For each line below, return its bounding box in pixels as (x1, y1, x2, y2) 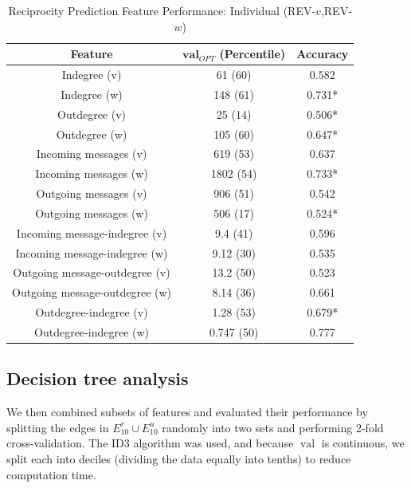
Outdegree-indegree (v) (35, 304, 148, 321)
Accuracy (296, 45, 349, 62)
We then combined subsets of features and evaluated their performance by (6, 403, 368, 420)
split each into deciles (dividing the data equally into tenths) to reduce (6, 451, 351, 467)
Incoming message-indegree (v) (16, 224, 167, 241)
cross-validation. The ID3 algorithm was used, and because (6, 435, 294, 451)
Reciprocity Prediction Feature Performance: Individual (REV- (8, 2, 316, 18)
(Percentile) (219, 45, 286, 62)
